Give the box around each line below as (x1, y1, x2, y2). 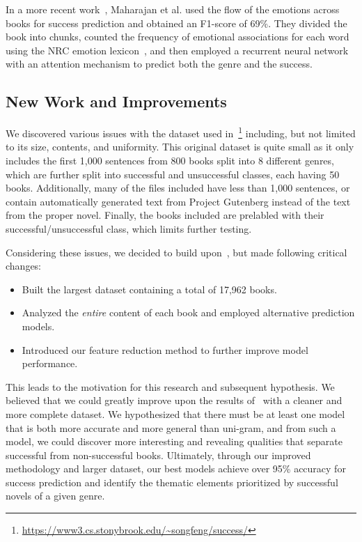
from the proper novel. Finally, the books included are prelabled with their (6, 208, 324, 222)
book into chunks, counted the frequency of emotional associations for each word (6, 29, 349, 44)
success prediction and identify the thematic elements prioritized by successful (6, 474, 338, 489)
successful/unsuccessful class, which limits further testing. (6, 221, 252, 235)
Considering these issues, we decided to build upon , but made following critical (6, 245, 347, 259)
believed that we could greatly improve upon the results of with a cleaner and (6, 393, 343, 408)
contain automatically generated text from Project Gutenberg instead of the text (6, 194, 351, 208)
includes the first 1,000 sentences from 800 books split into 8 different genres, (6, 153, 334, 168)
